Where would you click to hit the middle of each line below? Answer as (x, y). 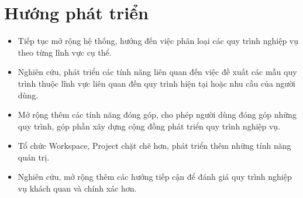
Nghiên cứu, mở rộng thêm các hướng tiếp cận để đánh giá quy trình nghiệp (155, 177)
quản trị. (34, 157)
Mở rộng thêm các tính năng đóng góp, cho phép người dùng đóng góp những (157, 115)
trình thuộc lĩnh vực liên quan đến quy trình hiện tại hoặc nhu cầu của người (157, 83)
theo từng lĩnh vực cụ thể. (65, 52)
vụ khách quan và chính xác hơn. (77, 188)
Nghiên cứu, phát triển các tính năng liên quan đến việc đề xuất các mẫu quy (157, 72)
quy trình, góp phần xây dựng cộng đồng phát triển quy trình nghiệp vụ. (149, 126)
